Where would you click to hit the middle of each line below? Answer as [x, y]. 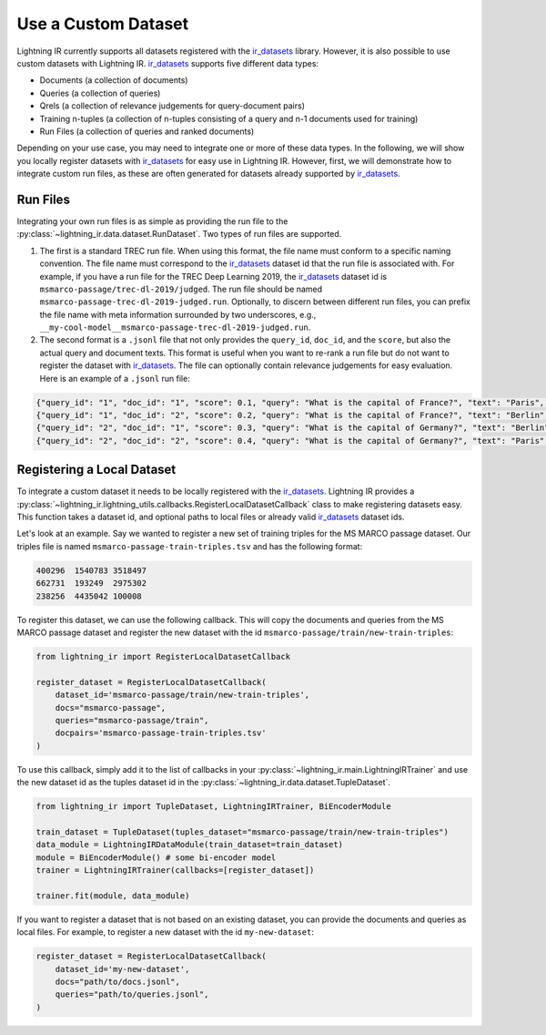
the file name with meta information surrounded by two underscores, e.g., [178, 314]
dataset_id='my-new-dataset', [122, 969]
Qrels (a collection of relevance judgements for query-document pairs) [172, 106]
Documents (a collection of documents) [114, 80]
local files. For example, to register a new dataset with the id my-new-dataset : [165, 932]
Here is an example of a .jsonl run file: [115, 378]
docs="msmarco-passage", [111, 707]
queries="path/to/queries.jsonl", [132, 994]
